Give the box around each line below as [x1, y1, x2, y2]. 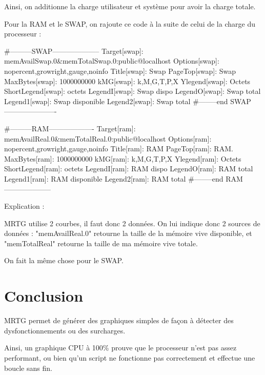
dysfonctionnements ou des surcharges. [4, 325, 126, 335]
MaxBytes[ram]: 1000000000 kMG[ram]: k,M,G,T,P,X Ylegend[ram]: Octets [4, 153, 241, 164]
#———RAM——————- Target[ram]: [4, 123, 136, 133]
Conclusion [4, 285, 84, 306]
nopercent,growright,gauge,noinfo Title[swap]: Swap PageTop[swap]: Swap [4, 65, 236, 76]
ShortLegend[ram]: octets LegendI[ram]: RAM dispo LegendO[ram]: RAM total [4, 163, 253, 174]
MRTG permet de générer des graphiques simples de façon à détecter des [4, 315, 234, 326]
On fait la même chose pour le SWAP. [4, 255, 124, 266]
